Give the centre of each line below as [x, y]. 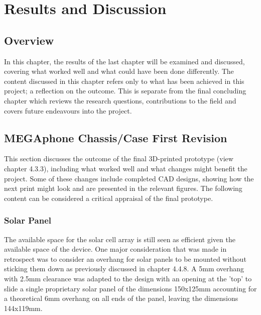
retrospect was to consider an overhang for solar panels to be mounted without [125, 258]
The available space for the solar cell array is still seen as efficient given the [120, 239]
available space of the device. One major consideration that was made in [115, 249]
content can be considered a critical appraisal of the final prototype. [109, 198]
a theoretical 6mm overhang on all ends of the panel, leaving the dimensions [121, 298]
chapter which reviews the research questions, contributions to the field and [120, 100]
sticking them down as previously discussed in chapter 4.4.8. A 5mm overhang [124, 269]
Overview [29, 40]
